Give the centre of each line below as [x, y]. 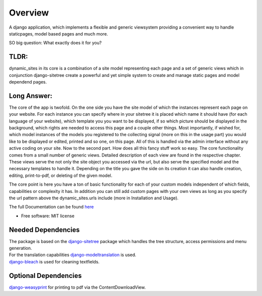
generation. [20, 248]
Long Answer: [31, 96]
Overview [29, 13]
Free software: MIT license [48, 216]
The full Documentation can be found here [51, 207]
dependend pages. [28, 82]
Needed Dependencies [44, 230]
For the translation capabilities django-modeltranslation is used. [73, 255]
